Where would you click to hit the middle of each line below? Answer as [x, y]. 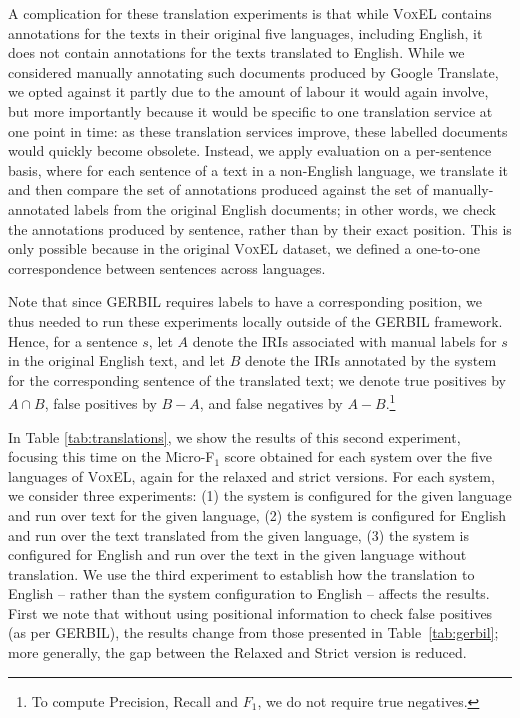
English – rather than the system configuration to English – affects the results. [249, 593]
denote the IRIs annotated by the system [370, 360]
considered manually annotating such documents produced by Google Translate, [253, 71]
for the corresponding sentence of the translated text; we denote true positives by [257, 379]
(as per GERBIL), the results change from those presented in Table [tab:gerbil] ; [253, 632]
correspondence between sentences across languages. [167, 267]
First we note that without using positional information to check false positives [250, 612]
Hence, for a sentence [73, 340]
